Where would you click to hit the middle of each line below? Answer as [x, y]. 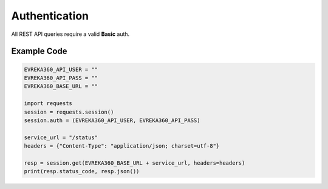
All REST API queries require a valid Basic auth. [70, 34]
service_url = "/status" [61, 137]
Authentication [50, 16]
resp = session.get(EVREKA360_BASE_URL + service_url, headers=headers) [135, 163]
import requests [48, 104]
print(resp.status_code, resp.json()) [82, 171]
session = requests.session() [69, 112]
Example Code [39, 51]
